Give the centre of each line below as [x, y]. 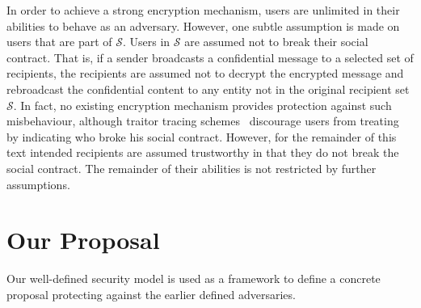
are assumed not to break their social [276, 42]
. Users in [146, 42]
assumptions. [38, 184]
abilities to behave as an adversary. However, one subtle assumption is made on [203, 25]
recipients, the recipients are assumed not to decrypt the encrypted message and [205, 73]
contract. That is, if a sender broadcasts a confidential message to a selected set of [210, 57]
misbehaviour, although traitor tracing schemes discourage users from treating [203, 121]
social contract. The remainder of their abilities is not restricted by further [192, 168]
